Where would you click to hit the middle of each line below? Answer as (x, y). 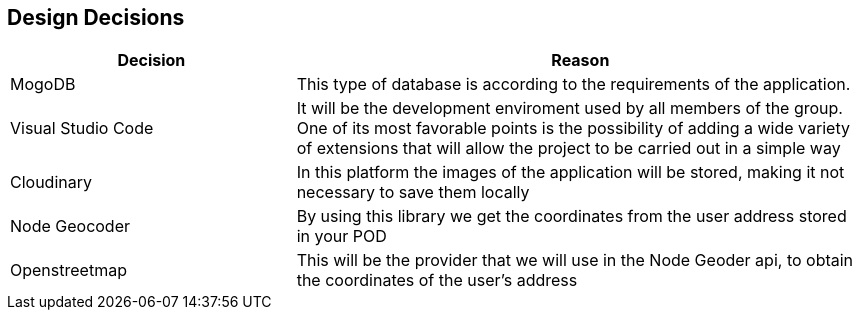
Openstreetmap (68, 270)
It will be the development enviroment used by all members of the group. (569, 108)
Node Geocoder (70, 226)
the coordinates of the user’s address (437, 280)
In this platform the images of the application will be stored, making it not (570, 172)
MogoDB (43, 84)
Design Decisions (96, 17)
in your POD (341, 236)
